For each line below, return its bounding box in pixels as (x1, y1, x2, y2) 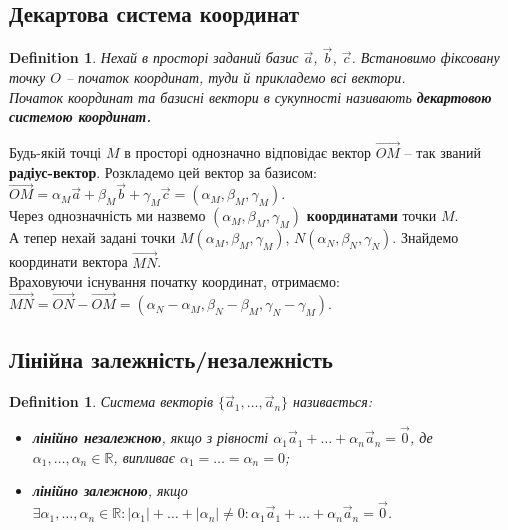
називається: (293, 391, 373, 412)
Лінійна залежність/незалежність (9, 344, 333, 375)
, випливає (113, 446, 175, 467)
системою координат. (9, 106, 152, 127)
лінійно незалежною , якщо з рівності (32, 427, 269, 448)
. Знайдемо (392, 227, 459, 248)
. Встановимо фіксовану (351, 47, 500, 68)
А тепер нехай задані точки (9, 227, 176, 248)
